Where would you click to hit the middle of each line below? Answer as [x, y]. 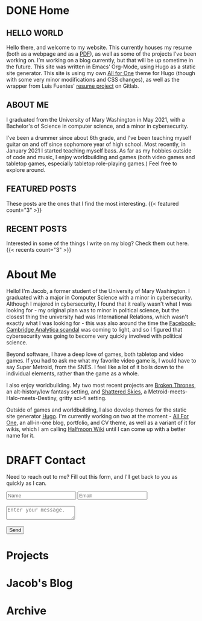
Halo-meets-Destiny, [32, 398]
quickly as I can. [27, 483]
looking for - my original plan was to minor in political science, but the [93, 310]
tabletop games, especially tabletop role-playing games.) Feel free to [92, 163]
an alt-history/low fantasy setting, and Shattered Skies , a [77, 392]
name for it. [21, 436]
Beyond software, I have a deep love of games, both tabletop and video [95, 354]
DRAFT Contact [46, 460]
